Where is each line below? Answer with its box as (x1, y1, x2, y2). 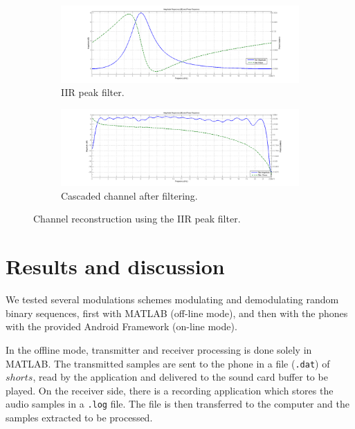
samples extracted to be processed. (6, 410, 153, 425)
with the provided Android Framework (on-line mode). (6, 319, 237, 334)
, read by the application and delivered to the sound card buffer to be (33, 370, 328, 384)
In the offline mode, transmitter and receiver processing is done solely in (6, 342, 312, 356)
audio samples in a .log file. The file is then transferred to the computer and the (6, 397, 349, 411)
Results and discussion (6, 252, 225, 280)
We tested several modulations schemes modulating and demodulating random (6, 292, 339, 307)
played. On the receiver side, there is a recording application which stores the (6, 383, 334, 397)
